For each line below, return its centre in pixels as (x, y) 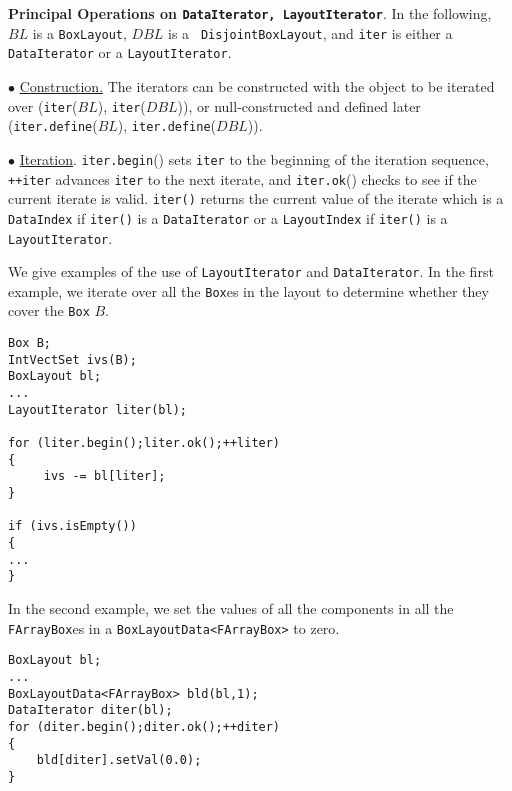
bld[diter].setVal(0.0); (119, 760)
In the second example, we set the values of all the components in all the (231, 607)
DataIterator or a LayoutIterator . (120, 52)
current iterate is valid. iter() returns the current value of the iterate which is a (256, 198)
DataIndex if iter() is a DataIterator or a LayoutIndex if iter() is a (228, 217)
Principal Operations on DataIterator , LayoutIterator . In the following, (250, 13)
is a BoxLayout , (79, 32)
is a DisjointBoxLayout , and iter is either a (310, 32)
